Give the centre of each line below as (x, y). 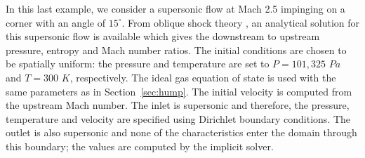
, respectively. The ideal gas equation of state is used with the (203, 77)
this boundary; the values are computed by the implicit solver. (140, 146)
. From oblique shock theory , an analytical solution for (240, 22)
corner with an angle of (56, 22)
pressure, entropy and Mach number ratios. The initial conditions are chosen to (176, 50)
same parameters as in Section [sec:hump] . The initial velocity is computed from (179, 91)
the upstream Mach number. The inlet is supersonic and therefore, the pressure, (178, 105)
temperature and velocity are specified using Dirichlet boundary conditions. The (178, 118)
